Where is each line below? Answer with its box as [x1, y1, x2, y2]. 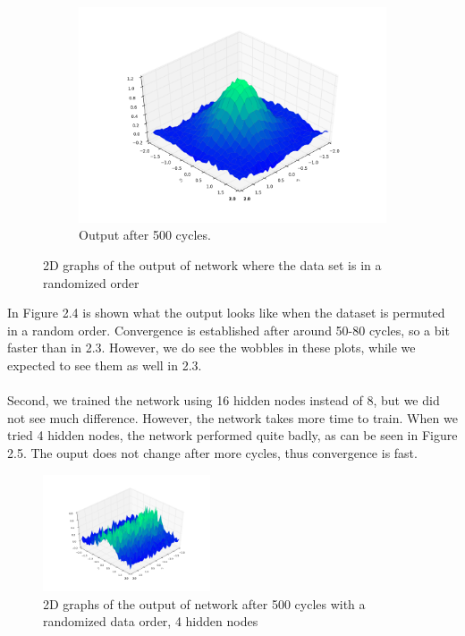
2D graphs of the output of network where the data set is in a [43, 255, 382, 274]
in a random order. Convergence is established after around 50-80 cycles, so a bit [7, 320, 450, 339]
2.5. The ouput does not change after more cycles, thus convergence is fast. [7, 443, 418, 462]
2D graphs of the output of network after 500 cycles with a [43, 594, 366, 613]
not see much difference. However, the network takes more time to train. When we [7, 408, 458, 427]
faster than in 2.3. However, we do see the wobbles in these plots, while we [7, 338, 416, 357]
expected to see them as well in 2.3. [7, 355, 202, 374]
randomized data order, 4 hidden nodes [43, 612, 258, 631]
